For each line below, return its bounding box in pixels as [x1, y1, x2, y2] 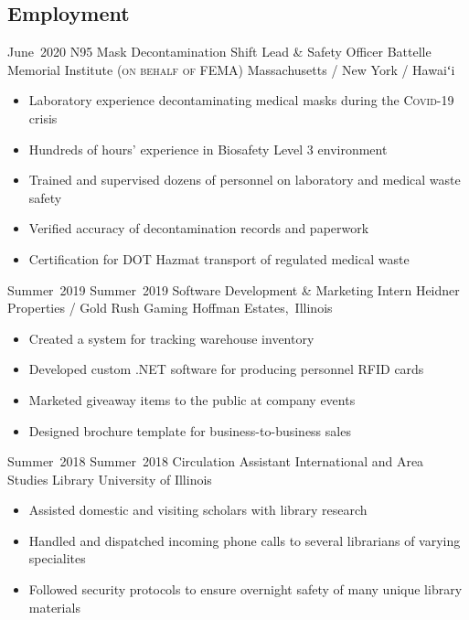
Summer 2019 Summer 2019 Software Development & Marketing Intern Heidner [7, 280, 460, 299]
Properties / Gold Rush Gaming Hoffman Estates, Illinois [7, 298, 333, 317]
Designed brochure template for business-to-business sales [28, 421, 351, 440]
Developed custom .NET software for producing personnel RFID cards [28, 359, 424, 379]
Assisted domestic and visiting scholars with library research [28, 500, 368, 519]
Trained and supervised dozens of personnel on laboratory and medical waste [28, 170, 461, 189]
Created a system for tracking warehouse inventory [28, 328, 314, 347]
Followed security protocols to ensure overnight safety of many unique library [28, 580, 463, 599]
